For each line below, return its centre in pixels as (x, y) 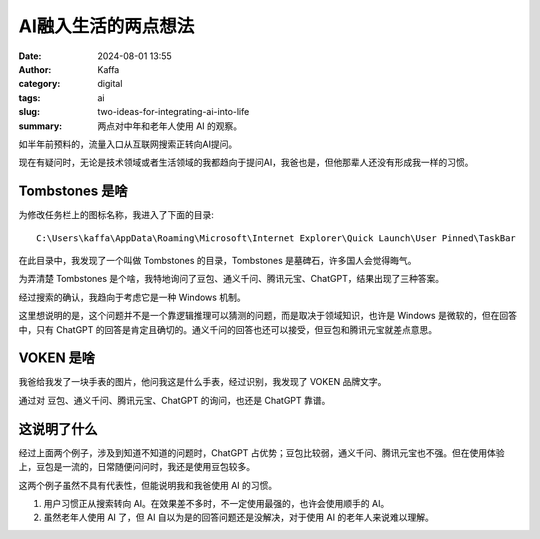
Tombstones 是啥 (73, 191)
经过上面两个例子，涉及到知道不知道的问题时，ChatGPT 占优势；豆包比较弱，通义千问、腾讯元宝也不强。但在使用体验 (261, 452)
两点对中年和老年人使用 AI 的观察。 (170, 126)
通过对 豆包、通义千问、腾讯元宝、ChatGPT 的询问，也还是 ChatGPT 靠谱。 (174, 400)
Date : (30, 56)
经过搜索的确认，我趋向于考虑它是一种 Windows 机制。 (132, 297)
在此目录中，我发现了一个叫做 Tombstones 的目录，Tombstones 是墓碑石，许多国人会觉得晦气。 (217, 260)
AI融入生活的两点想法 (106, 26)
